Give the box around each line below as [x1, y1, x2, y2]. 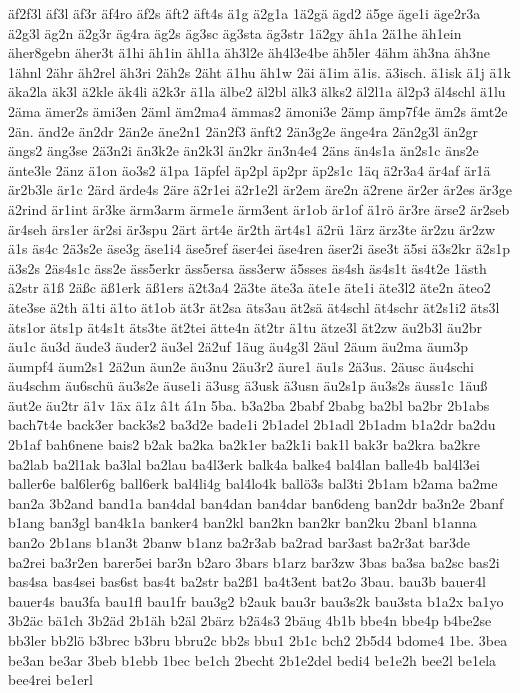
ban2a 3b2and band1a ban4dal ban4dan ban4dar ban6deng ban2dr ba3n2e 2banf [8, 492, 504, 513]
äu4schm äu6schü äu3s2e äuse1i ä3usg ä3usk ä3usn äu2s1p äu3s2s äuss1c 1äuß [8, 375, 488, 396]
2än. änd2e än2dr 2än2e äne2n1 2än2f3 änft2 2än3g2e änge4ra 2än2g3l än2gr [8, 120, 478, 141]
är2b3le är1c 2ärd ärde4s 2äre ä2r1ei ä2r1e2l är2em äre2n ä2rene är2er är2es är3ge [8, 179, 512, 200]
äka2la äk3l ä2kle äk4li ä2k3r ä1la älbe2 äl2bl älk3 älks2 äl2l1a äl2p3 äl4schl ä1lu [8, 81, 506, 102]
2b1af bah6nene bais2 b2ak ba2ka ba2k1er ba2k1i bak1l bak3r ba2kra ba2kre [8, 434, 481, 455]
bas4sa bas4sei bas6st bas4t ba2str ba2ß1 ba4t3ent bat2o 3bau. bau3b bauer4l [8, 571, 486, 592]
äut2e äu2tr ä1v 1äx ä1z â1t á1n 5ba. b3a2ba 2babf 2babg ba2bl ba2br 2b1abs [8, 394, 490, 415]
